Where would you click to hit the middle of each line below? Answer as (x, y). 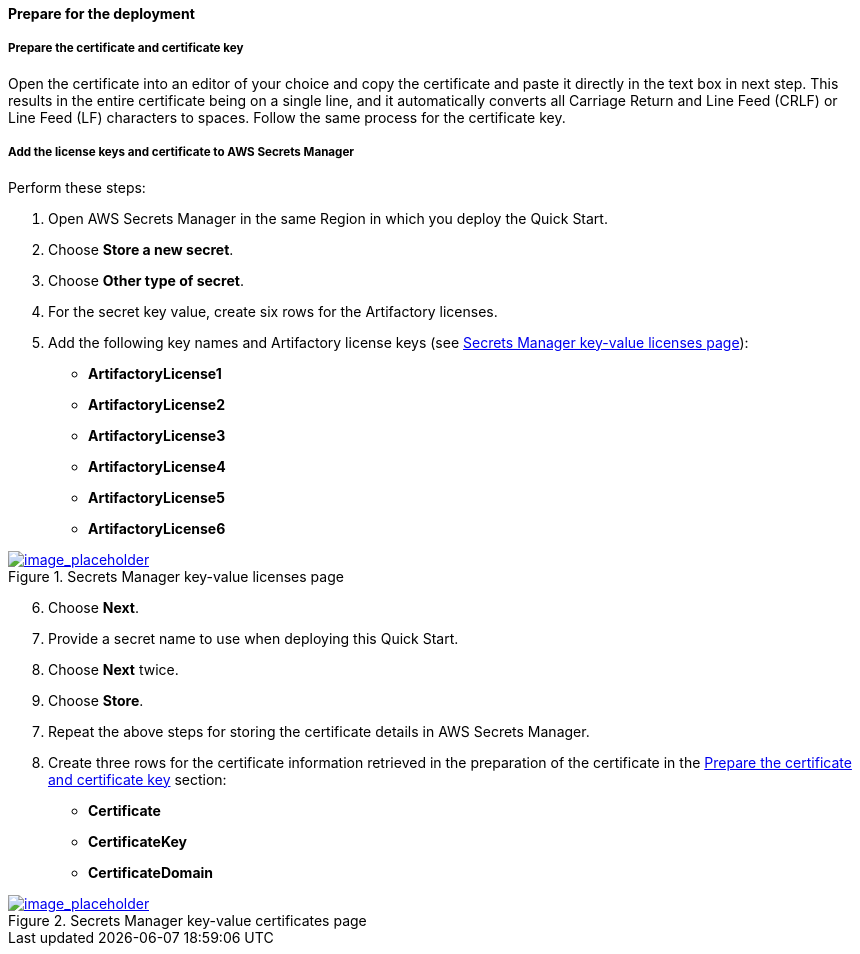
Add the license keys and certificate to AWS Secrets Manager (181, 152)
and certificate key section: (137, 779)
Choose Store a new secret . (141, 249)
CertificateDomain (151, 872)
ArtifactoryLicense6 (157, 528)
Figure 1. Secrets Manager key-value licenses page (176, 576)
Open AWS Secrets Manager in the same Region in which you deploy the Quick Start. (328, 218)
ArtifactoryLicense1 (155, 373)
